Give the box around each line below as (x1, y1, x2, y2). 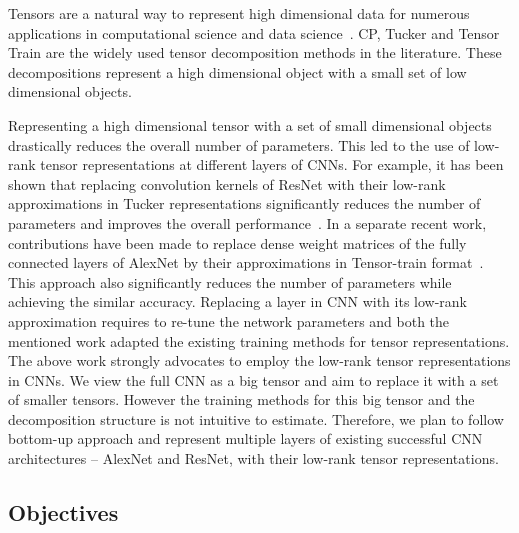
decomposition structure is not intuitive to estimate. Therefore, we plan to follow (8, 408, 504, 429)
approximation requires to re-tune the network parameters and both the (8, 310, 450, 331)
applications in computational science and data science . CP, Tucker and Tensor (8, 22, 500, 43)
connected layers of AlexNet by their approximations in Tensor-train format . (8, 252, 484, 273)
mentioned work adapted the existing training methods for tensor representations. (8, 330, 510, 351)
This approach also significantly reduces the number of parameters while (8, 271, 452, 292)
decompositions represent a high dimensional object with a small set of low (8, 61, 467, 82)
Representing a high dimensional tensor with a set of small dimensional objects (8, 114, 492, 135)
